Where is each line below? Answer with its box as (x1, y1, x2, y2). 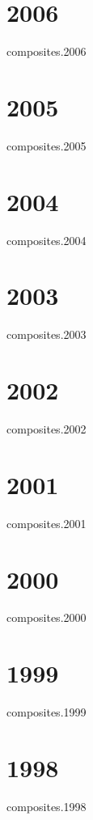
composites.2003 (6, 326, 87, 343)
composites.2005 (6, 137, 87, 154)
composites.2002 (6, 421, 87, 437)
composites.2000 (6, 609, 87, 626)
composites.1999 (6, 704, 87, 721)
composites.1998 (6, 797, 87, 814)
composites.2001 (6, 514, 87, 531)
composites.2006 (6, 43, 87, 60)
